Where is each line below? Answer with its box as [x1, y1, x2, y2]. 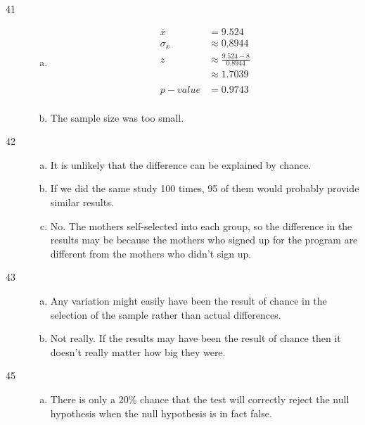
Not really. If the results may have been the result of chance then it [50, 331, 341, 345]
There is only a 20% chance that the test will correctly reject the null [50, 391, 350, 406]
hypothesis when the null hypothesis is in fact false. [50, 405, 272, 420]
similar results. [50, 194, 114, 209]
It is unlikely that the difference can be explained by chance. [50, 157, 312, 172]
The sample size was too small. [50, 110, 184, 125]
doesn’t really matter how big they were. [50, 344, 226, 359]
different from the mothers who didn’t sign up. [50, 246, 252, 260]
